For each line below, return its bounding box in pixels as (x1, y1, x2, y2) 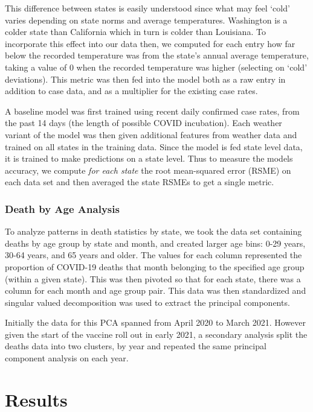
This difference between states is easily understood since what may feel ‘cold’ (5, 2, 290, 14)
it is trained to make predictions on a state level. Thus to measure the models (5, 152, 293, 165)
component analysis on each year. (5, 352, 129, 364)
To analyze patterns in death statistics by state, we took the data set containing (5, 225, 302, 238)
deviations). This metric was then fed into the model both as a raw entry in (5, 72, 286, 85)
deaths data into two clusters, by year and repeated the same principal (5, 340, 266, 352)
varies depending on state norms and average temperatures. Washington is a (5, 13, 288, 26)
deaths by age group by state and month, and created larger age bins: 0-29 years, (5, 236, 306, 249)
